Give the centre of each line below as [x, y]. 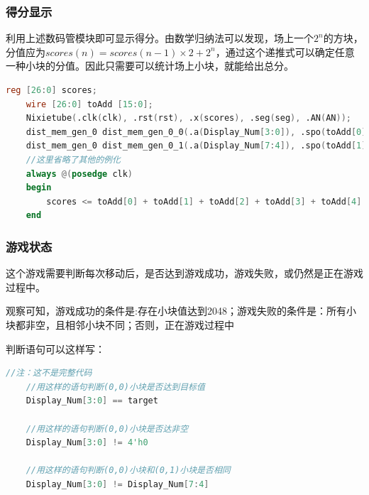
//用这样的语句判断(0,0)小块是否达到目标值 [115, 387]
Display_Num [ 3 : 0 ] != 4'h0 [87, 443]
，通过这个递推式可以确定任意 [285, 51]
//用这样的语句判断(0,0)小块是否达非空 [107, 429]
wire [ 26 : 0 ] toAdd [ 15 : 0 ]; [89, 104]
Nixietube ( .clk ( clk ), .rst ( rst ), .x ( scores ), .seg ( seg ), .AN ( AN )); [188, 118]
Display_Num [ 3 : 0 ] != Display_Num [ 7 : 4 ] [117, 484]
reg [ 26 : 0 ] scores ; [51, 90]
